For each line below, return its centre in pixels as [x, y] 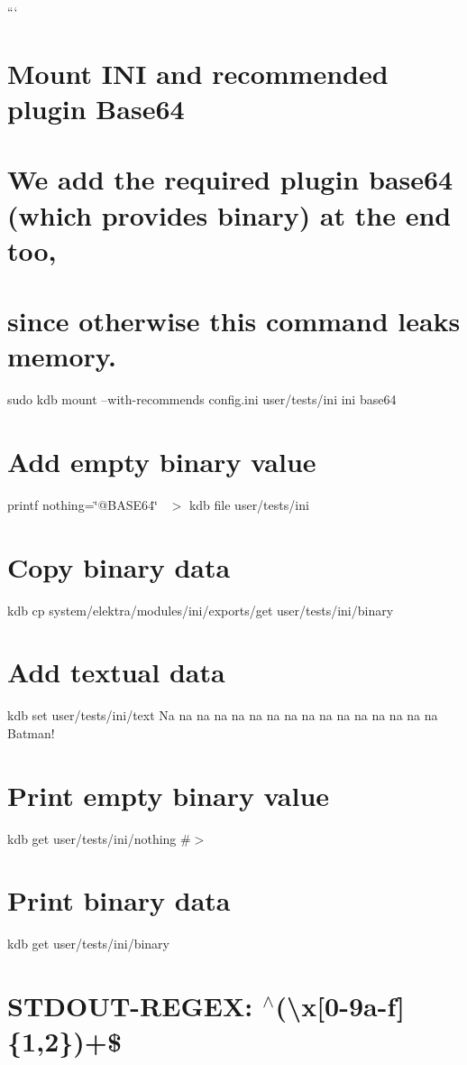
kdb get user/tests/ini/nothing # [99, 838]
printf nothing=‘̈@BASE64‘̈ [82, 504]
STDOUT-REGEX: [130, 1006]
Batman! [31, 732]
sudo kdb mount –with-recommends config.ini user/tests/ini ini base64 [202, 399]
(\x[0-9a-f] [340, 1006]
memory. [62, 356]
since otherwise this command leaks [234, 321]
